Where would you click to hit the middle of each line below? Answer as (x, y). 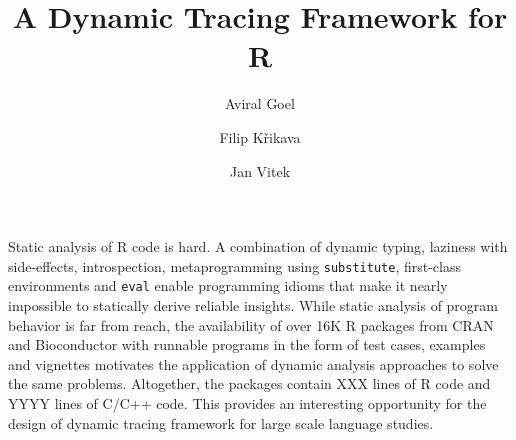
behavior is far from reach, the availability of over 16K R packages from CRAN (251, 324)
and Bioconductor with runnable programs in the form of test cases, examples (247, 344)
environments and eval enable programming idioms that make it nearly (228, 285)
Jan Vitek (260, 170)
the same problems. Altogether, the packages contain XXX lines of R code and (249, 383)
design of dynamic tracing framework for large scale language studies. (221, 422)
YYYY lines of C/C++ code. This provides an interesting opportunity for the (247, 402)
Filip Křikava (260, 136)
